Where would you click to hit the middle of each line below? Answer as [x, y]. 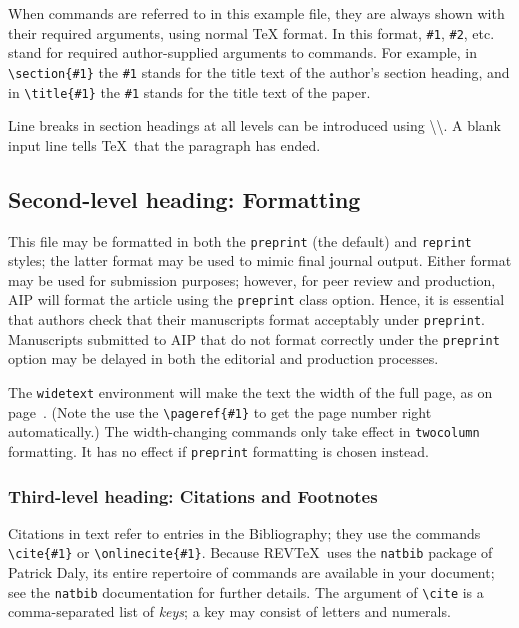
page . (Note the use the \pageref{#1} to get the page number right [220, 411]
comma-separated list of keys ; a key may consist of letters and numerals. [229, 611]
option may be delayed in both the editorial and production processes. [223, 358]
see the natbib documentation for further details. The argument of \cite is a [246, 591]
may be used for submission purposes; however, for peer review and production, [252, 279]
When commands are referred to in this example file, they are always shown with [256, 13]
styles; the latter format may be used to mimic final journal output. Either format [260, 260]
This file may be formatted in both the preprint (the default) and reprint [240, 240]
